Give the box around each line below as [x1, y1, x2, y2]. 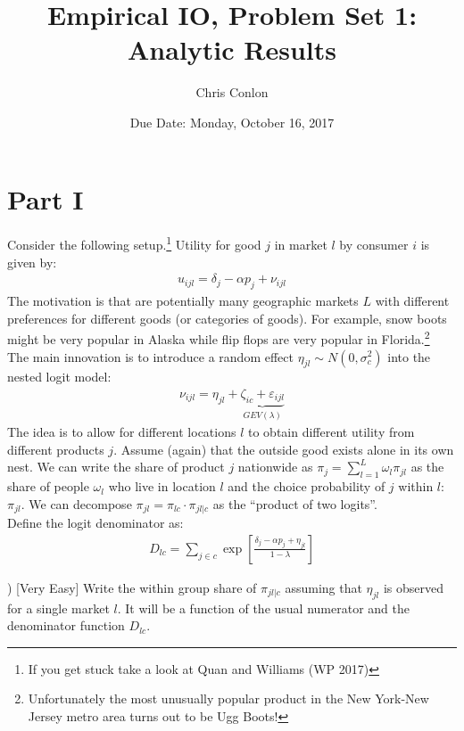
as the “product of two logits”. [212, 494, 377, 513]
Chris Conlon [195, 83, 269, 102]
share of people [7, 477, 89, 496]
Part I [7, 180, 84, 217]
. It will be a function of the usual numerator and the [117, 598, 410, 617]
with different [375, 292, 450, 310]
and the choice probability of [228, 477, 385, 496]
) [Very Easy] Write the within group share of [7, 578, 257, 596]
